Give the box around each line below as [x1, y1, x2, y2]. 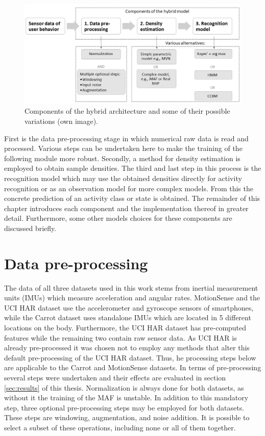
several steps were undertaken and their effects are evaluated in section [4, 372, 226, 383]
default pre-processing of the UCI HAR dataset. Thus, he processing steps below [4, 352, 256, 363]
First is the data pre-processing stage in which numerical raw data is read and [4, 133, 249, 143]
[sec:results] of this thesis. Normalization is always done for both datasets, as [4, 382, 244, 393]
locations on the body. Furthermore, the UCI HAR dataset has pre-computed [4, 322, 247, 333]
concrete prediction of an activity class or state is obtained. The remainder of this [4, 193, 260, 203]
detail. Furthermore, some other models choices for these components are [4, 213, 232, 223]
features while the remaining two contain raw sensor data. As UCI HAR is [4, 332, 237, 343]
